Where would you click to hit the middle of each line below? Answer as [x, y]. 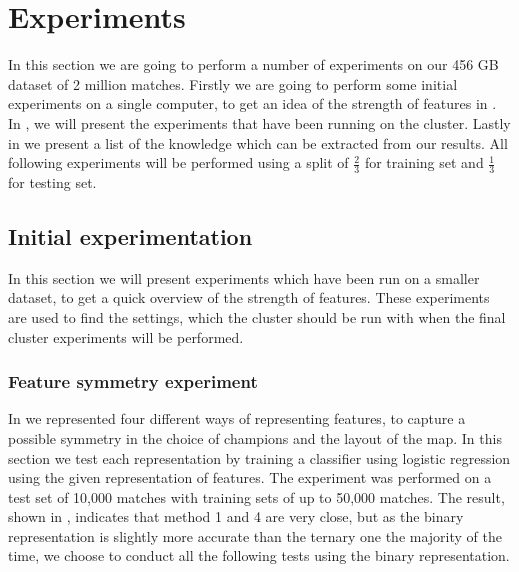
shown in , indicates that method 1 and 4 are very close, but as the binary [236, 516]
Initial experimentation [130, 235]
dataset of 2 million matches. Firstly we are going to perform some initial [233, 83]
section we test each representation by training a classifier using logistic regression [259, 457]
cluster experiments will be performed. [126, 336]
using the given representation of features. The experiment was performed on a [250, 477]
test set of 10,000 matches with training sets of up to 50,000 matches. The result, [256, 496]
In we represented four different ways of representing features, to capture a [237, 418]
